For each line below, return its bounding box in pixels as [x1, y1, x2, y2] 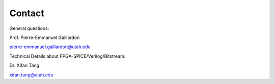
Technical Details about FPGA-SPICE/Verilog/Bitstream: [9, 53, 126, 59]
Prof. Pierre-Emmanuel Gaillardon [9, 34, 80, 40]
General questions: [9, 25, 49, 31]
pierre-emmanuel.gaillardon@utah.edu [9, 44, 91, 50]
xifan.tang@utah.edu [9, 71, 53, 78]
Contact [9, 8, 44, 19]
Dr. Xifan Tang [9, 62, 40, 68]
